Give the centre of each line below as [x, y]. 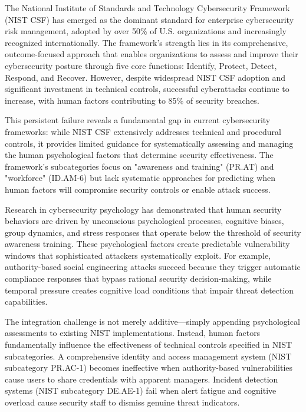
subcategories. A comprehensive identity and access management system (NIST [148, 356]
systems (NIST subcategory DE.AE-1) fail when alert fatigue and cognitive [141, 390]
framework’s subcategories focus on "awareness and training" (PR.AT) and [139, 166]
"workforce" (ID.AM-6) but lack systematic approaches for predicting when [140, 178]
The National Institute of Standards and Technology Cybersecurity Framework [147, 8]
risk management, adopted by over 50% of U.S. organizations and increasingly [146, 31]
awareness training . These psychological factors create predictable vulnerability [147, 244]
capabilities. [26, 301]
